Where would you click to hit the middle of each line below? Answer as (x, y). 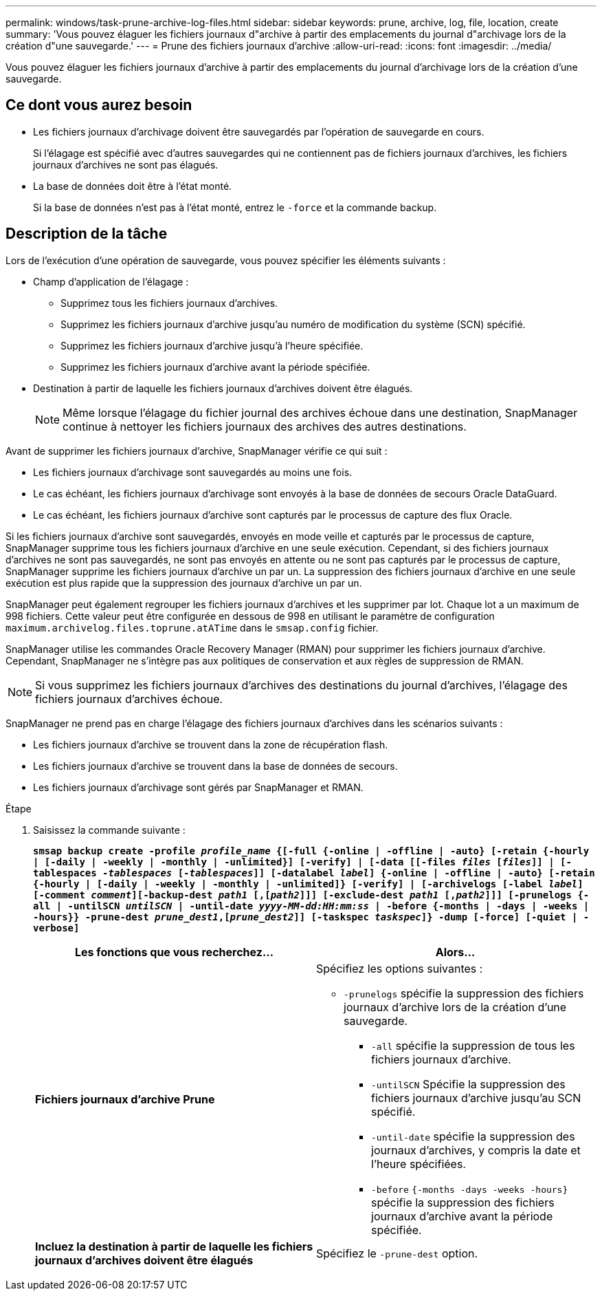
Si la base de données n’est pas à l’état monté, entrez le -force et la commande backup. (235, 207)
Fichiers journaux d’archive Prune (125, 1099)
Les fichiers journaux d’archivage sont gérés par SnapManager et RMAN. (198, 787)
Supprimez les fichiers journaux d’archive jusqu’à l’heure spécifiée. (212, 345)
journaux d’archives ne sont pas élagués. (126, 164)
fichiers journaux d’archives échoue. (129, 699)
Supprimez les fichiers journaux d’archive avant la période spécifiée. (215, 367)
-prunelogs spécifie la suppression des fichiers (464, 993)
